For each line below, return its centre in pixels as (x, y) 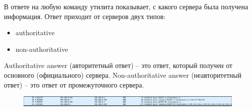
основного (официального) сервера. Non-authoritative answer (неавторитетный (123, 75)
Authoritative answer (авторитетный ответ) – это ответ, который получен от (118, 65)
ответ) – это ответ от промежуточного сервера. (74, 84)
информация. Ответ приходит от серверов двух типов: (85, 16)
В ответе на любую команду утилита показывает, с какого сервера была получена (126, 6)
